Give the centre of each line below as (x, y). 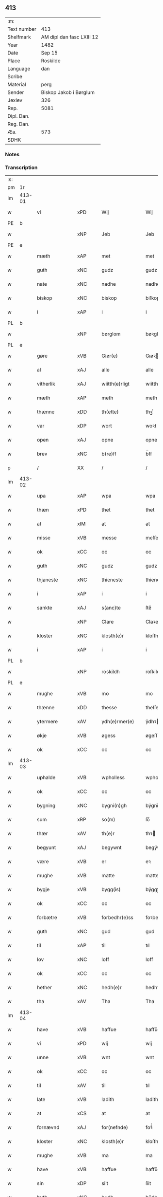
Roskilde (51, 60)
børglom (111, 334)
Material (17, 84)
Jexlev (15, 100)
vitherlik (46, 384)
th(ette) (110, 412)
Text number (22, 29)
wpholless (113, 777)
